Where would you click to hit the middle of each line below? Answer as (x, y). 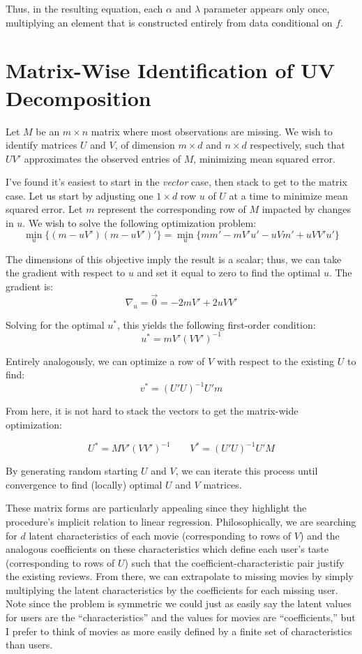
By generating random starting (72, 471)
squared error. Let (44, 209)
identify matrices (42, 145)
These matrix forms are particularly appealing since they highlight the (156, 508)
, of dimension (145, 145)
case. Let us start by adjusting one (80, 195)
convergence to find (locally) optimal (84, 484)
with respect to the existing (276, 361)
